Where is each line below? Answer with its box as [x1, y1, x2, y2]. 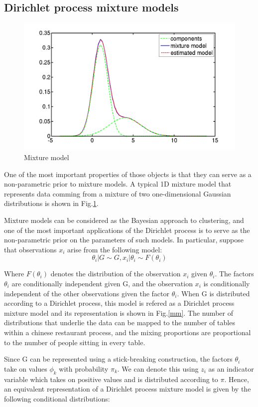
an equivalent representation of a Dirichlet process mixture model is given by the [4, 384, 251, 394]
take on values [4, 363, 47, 374]
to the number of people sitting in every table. [4, 337, 145, 347]
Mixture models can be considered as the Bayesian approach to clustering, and [4, 215, 244, 225]
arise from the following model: [67, 244, 162, 254]
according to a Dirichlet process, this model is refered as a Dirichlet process [4, 298, 235, 308]
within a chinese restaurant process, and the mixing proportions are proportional [4, 327, 251, 337]
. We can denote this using [117, 363, 199, 374]
